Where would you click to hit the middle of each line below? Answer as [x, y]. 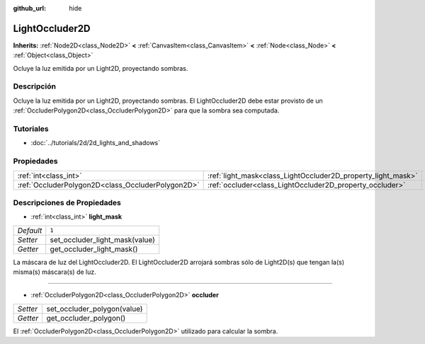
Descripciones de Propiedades [67, 202]
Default [30, 230]
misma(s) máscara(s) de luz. [55, 272]
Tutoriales [31, 129]
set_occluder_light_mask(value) [102, 239]
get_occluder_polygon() [86, 318]
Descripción [35, 86]
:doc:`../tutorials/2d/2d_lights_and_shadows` [96, 143]
